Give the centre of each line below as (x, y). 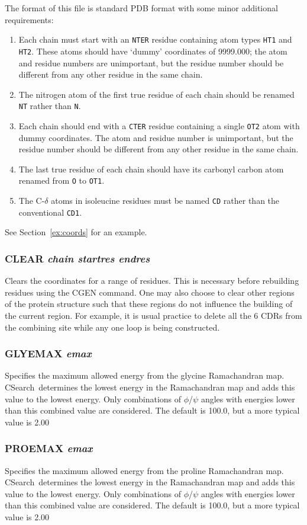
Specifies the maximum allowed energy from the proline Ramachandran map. (144, 470)
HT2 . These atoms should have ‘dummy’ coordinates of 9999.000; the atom (153, 51)
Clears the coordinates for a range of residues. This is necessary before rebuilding (152, 281)
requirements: (29, 19)
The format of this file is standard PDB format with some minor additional (141, 8)
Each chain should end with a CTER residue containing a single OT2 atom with (159, 125)
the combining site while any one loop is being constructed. (112, 327)
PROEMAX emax (49, 448)
